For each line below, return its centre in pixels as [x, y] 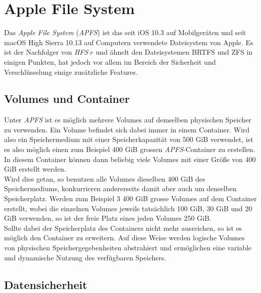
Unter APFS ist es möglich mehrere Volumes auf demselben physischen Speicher [128, 120]
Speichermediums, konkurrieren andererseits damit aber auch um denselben [120, 188]
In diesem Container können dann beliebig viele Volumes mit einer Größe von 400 [130, 159]
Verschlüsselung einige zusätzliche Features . [71, 71]
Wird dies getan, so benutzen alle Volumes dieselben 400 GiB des [105, 178]
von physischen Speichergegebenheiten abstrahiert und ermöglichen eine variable [128, 248]
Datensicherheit [46, 284]
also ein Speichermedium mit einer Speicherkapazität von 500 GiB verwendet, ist [129, 139]
